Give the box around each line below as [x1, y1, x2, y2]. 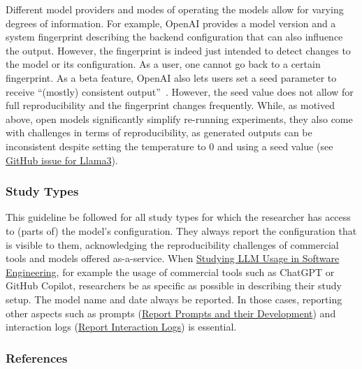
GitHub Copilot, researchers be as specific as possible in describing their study [6, 278, 342, 293]
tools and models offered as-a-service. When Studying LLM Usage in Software [6, 251, 340, 266]
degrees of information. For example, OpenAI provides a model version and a [6, 15, 336, 30]
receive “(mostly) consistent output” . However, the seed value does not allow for [6, 84, 354, 99]
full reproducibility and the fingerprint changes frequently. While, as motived [6, 98, 335, 113]
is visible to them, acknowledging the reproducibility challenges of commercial [6, 237, 339, 252]
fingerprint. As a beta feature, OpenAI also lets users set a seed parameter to [6, 70, 337, 85]
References [6, 349, 68, 366]
